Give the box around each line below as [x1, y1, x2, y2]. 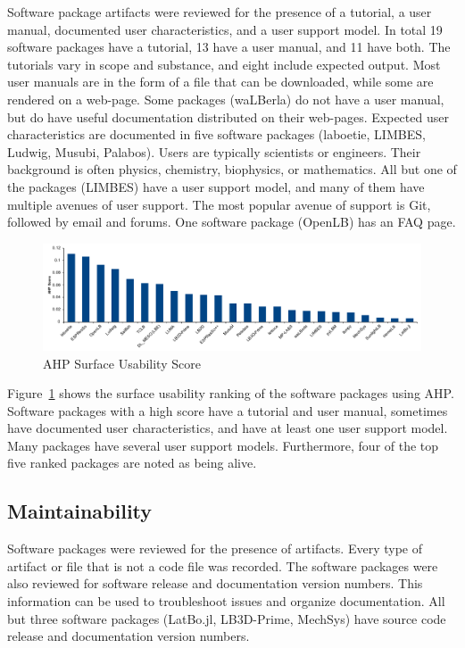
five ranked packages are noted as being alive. [7, 453, 257, 472]
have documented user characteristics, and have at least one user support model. [7, 419, 448, 437]
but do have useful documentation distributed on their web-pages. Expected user [7, 107, 449, 126]
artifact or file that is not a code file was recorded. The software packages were [7, 556, 438, 575]
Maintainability [7, 497, 153, 525]
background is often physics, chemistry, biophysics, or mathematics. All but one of [7, 160, 457, 179]
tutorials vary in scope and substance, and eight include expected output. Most [7, 54, 441, 73]
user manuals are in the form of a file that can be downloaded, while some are [7, 72, 434, 91]
